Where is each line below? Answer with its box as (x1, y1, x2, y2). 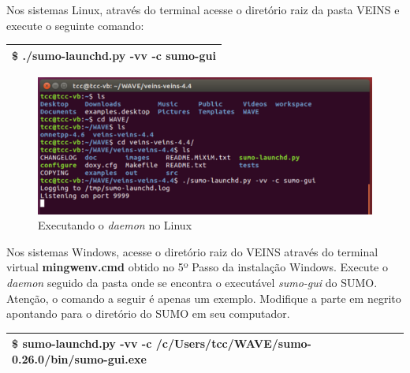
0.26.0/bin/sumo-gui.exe (12, 350, 147, 367)
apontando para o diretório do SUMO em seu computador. (6, 305, 290, 322)
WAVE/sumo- (233, 335, 311, 352)
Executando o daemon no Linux (38, 217, 192, 233)
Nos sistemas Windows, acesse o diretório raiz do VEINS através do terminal (6, 243, 378, 259)
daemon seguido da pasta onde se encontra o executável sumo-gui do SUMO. (6, 274, 378, 291)
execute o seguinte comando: (6, 17, 144, 33)
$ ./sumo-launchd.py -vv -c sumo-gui (12, 47, 216, 63)
